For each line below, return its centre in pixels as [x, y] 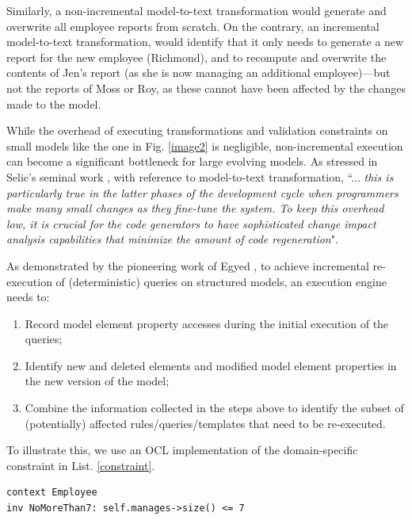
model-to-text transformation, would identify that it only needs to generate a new [205, 42]
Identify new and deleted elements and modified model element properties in [211, 365]
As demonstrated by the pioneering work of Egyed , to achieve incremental [188, 265]
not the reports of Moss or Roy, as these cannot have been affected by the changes [206, 88]
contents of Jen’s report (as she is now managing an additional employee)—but [198, 73]
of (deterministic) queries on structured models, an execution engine [221, 281]
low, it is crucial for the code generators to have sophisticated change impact [191, 223]
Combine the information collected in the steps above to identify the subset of [214, 408]
